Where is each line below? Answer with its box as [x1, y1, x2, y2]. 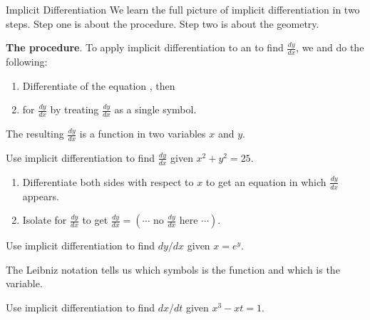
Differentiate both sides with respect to [22, 174, 194, 189]
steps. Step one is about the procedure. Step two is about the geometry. [6, 16, 319, 31]
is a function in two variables [79, 126, 206, 141]
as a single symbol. [114, 102, 197, 117]
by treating [50, 102, 99, 117]
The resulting [6, 126, 64, 141]
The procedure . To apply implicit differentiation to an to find [6, 40, 284, 55]
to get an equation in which [205, 174, 327, 189]
